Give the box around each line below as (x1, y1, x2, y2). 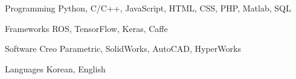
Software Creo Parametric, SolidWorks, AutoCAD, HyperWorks (5, 42, 241, 55)
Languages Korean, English (5, 62, 106, 75)
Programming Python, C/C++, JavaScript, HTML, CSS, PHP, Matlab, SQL (5, 2, 291, 14)
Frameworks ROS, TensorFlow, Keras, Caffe (5, 22, 168, 34)
